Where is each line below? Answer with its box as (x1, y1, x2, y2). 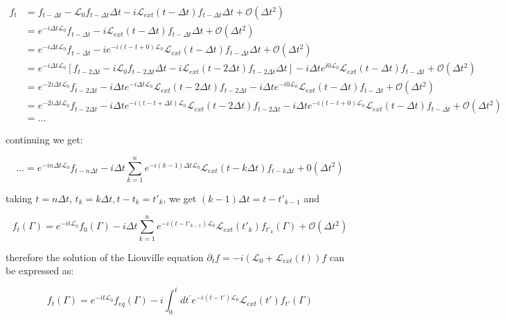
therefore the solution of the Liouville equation (6, 249, 204, 264)
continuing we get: (6, 132, 83, 147)
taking (6, 190, 33, 205)
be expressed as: (6, 263, 74, 278)
